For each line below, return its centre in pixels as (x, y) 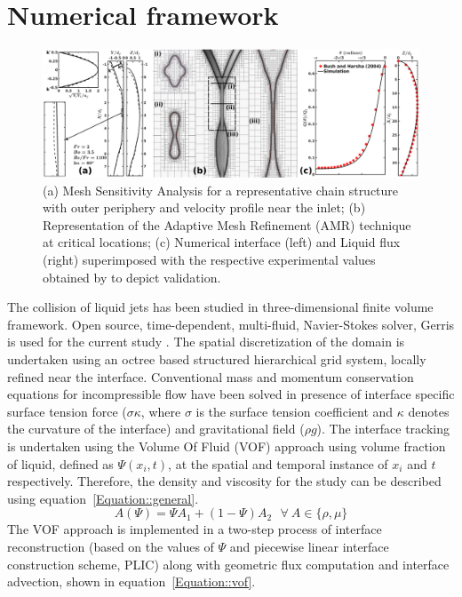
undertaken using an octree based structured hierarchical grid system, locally (217, 358)
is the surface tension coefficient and (295, 411)
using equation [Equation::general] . (103, 498)
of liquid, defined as (60, 463)
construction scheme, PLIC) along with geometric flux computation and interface (228, 564)
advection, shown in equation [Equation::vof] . (131, 581)
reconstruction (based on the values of (111, 546)
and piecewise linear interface (309, 546)
